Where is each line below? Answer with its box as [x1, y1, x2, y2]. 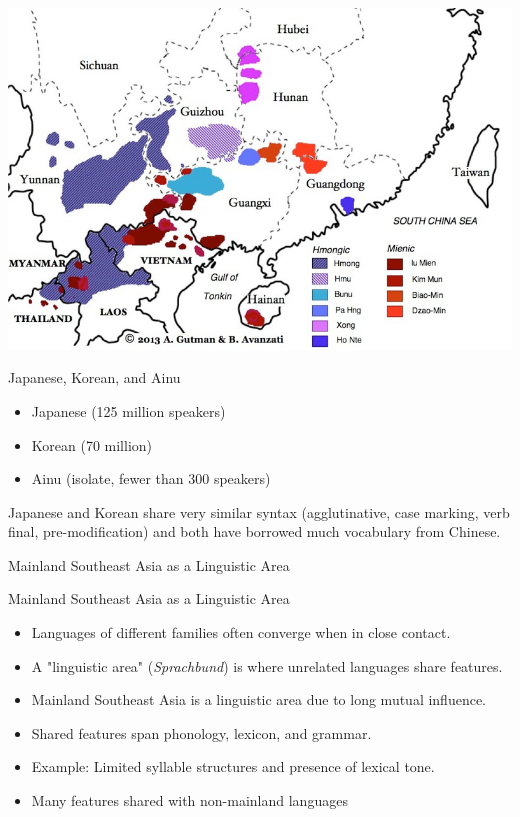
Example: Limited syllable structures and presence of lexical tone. [31, 756, 435, 777]
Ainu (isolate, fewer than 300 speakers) [31, 468, 271, 489]
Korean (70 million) [31, 434, 153, 455]
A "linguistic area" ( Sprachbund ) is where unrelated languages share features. [31, 655, 503, 676]
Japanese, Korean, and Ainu [8, 367, 181, 388]
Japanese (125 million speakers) [31, 400, 226, 421]
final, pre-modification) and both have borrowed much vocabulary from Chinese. [8, 521, 501, 542]
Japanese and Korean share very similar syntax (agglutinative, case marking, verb [8, 501, 510, 522]
